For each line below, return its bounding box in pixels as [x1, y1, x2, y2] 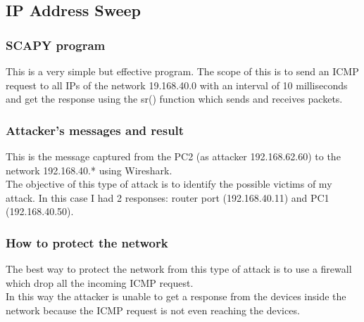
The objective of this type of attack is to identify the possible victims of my [6, 176, 332, 191]
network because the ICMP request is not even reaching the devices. [6, 302, 300, 317]
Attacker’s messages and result [6, 121, 184, 139]
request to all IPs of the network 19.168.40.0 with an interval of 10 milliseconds [6, 77, 348, 92]
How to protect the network [6, 233, 168, 251]
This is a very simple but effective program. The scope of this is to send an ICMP [6, 64, 359, 78]
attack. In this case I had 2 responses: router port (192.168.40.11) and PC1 [6, 190, 330, 205]
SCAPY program [6, 36, 106, 53]
